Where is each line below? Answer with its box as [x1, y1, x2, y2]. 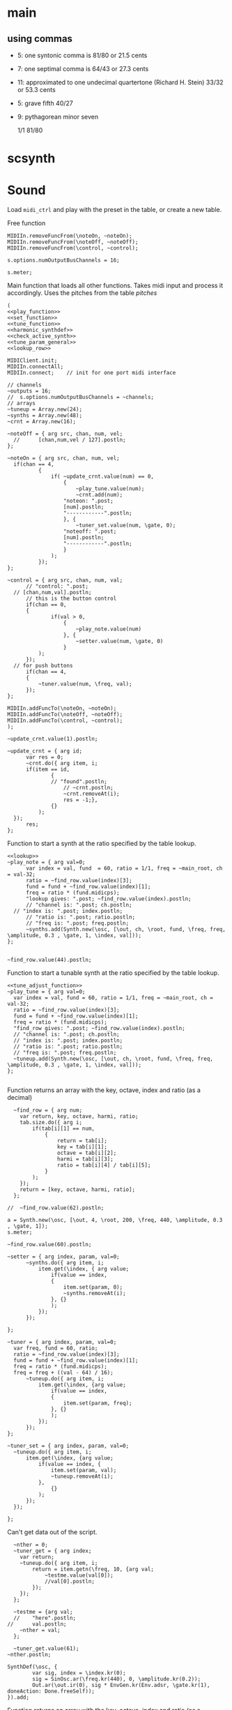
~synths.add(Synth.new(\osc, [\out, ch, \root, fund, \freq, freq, [25, 926, 226, 933]
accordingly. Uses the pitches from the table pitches [7, 289, 157, 297]
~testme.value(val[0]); [44, 1572, 114, 1579]
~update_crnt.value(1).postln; [7, 736, 98, 743]
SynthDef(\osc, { [7, 1663, 58, 1671]
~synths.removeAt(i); [63, 1290, 127, 1297]
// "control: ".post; [25, 583, 89, 590]
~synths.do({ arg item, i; [25, 1259, 105, 1266]
